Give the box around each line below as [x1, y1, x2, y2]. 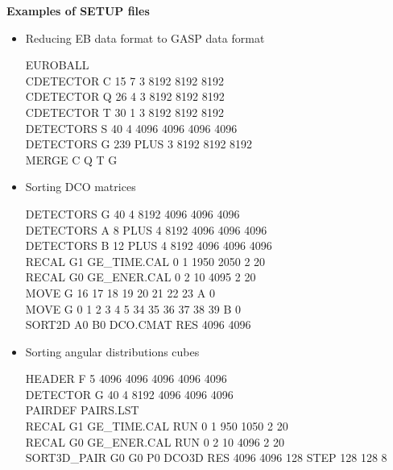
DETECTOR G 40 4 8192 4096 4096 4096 [25, 385, 234, 402]
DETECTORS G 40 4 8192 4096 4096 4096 [25, 205, 240, 222]
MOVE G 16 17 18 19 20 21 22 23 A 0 [25, 284, 215, 301]
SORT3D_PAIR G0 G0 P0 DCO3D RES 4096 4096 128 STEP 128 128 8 [25, 449, 387, 466]
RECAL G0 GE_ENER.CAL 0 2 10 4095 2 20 [25, 268, 256, 285]
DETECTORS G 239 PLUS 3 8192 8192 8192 [25, 135, 253, 152]
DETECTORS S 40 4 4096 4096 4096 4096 [25, 119, 238, 136]
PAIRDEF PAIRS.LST [25, 401, 139, 418]
